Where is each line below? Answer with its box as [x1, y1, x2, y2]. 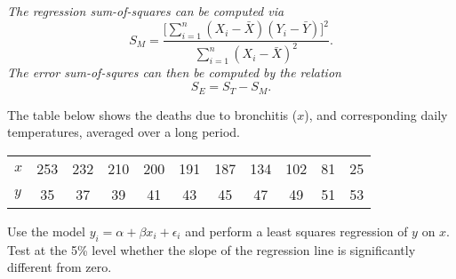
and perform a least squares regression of [185, 221, 408, 240]
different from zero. [7, 258, 112, 276]
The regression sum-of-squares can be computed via [7, 2, 284, 20]
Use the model [7, 221, 85, 240]
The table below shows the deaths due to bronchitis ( [7, 105, 298, 124]
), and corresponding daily [304, 105, 448, 124]
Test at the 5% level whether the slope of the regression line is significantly [7, 240, 416, 259]
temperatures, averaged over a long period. [7, 123, 240, 141]
